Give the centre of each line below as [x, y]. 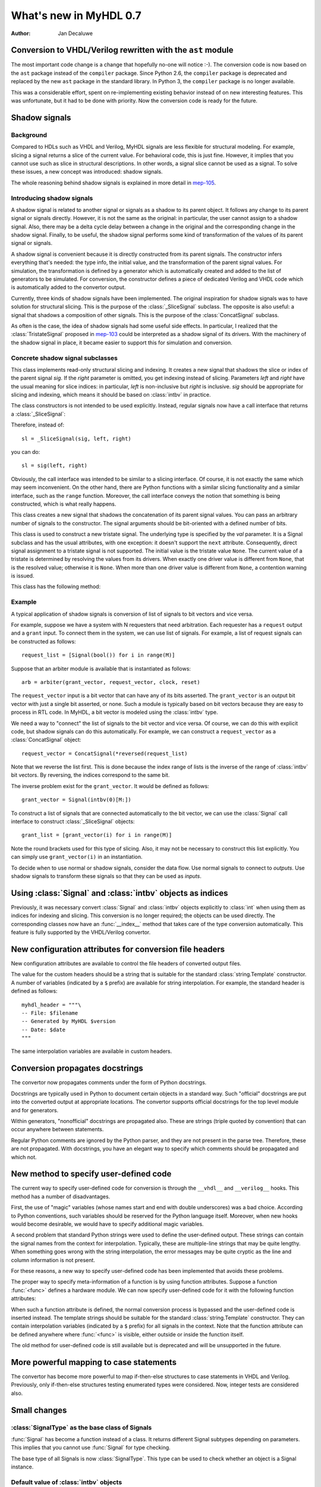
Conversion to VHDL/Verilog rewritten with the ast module [122, 50]
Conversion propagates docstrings [77, 1069]
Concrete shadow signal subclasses [64, 358]
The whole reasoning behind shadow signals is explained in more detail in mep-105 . [114, 183]
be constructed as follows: [44, 641]
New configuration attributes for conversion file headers [118, 949]
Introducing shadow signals [52, 198]
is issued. [23, 576]
